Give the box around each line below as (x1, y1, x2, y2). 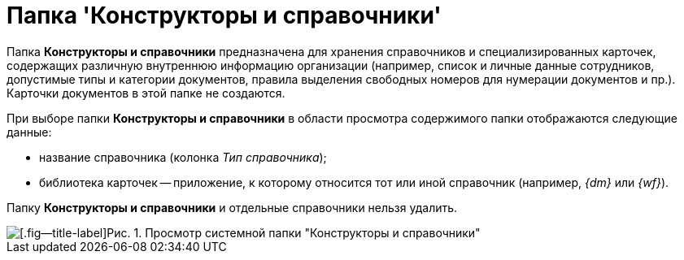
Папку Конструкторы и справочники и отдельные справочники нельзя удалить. (7, 200, 458, 214)
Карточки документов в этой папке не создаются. (7, 85, 285, 100)
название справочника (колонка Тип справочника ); (39, 149, 327, 164)
